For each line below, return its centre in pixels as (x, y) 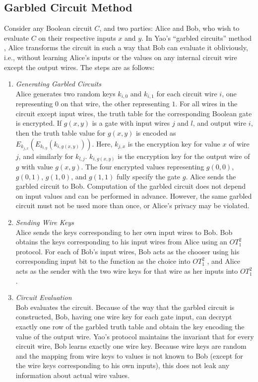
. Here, (102, 143)
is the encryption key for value (174, 143)
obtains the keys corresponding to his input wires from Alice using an (121, 242)
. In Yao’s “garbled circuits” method (197, 38)
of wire (239, 143)
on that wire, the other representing (115, 104)
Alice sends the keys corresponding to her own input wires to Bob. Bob (124, 232)
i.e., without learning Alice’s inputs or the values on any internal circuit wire (121, 57)
